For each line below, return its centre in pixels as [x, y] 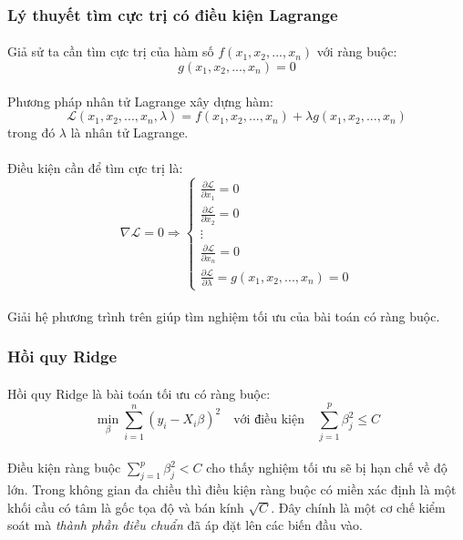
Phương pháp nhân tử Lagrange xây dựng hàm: [140, 101]
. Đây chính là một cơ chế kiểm [358, 507]
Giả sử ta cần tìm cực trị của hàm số [111, 51]
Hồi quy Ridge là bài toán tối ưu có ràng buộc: [139, 393]
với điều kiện [269, 420]
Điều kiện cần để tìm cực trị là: [95, 168]
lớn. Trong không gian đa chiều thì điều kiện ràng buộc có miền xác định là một [232, 489]
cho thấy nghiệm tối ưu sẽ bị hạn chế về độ [327, 468]
